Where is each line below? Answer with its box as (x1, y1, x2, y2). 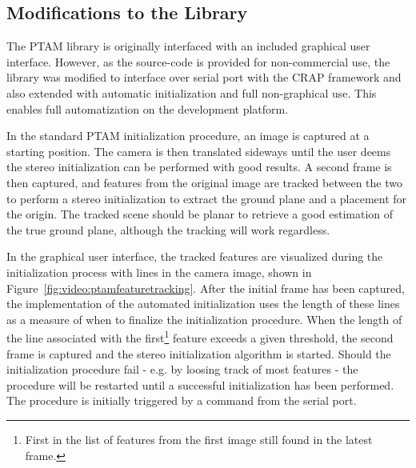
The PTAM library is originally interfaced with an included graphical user (6, 38, 370, 54)
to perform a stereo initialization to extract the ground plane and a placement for (6, 190, 407, 206)
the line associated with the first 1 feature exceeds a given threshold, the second (6, 327, 394, 346)
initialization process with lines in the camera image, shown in (6, 263, 312, 280)
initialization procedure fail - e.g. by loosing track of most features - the (6, 361, 358, 378)
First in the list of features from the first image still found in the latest (25, 430, 373, 447)
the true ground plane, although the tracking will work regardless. (6, 221, 330, 238)
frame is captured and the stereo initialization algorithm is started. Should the (6, 345, 391, 362)
